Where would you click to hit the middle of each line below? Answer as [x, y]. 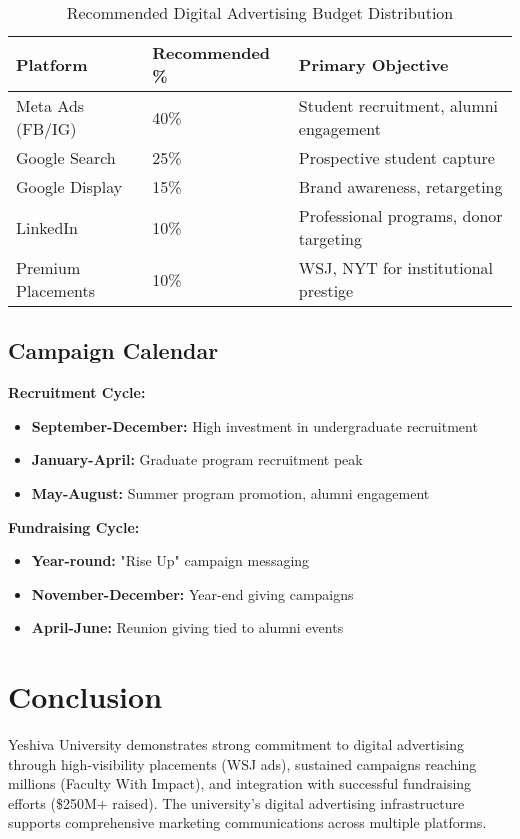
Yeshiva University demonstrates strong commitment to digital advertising [236, 744]
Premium [48, 267]
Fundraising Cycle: [74, 526]
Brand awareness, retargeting [400, 186]
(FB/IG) [46, 128]
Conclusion [85, 696]
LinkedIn [47, 227]
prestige [326, 290]
